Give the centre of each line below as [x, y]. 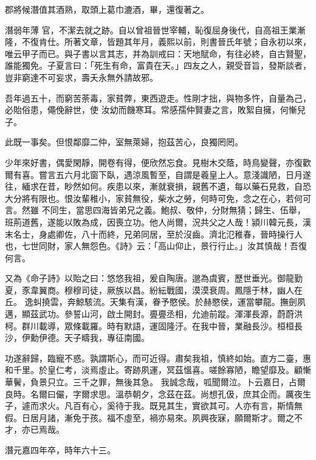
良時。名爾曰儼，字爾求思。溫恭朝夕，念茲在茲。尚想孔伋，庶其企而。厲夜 [154, 393]
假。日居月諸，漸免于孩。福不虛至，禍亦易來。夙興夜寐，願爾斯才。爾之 [149, 417]
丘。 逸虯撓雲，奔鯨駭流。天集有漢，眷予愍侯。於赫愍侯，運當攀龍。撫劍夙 [155, 302]
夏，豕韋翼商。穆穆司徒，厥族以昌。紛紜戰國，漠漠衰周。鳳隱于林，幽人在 [154, 290]
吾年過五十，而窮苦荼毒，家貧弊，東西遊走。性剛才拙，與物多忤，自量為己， [158, 98]
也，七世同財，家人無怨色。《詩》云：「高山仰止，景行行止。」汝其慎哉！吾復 [156, 246]
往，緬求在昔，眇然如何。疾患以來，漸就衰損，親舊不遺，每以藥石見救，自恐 [158, 186]
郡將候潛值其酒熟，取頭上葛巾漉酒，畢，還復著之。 [107, 9]
